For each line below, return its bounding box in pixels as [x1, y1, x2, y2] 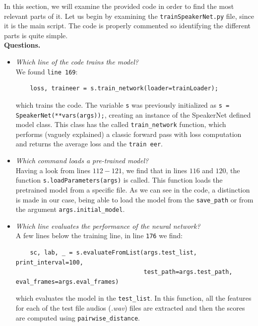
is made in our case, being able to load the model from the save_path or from [15, 194, 254, 204]
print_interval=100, [15, 259, 83, 266]
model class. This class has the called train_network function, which [15, 119, 226, 130]
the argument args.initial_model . [15, 204, 125, 214]
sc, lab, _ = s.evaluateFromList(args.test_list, [30, 249, 197, 257]
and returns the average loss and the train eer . [15, 138, 163, 149]
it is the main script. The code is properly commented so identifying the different [4, 20, 251, 31]
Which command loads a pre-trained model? [15, 155, 149, 166]
